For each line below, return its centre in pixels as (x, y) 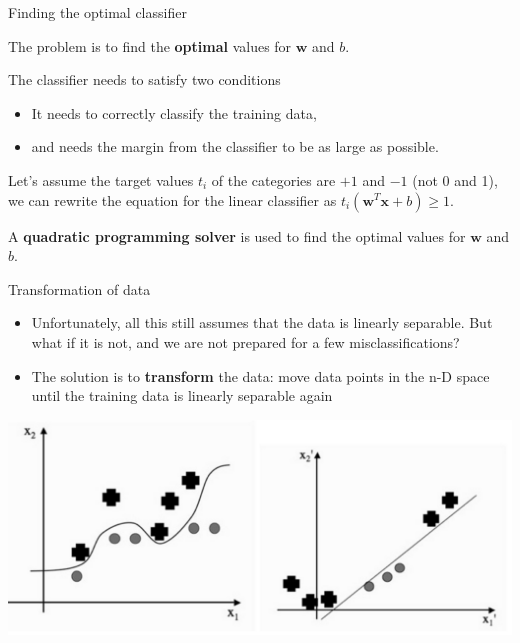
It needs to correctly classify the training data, (174, 112)
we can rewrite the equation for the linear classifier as (172, 199)
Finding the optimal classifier (97, 12)
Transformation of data (79, 288)
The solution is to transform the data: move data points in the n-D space (260, 375)
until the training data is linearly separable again (182, 395)
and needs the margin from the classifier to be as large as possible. (235, 146)
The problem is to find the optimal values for (150, 45)
